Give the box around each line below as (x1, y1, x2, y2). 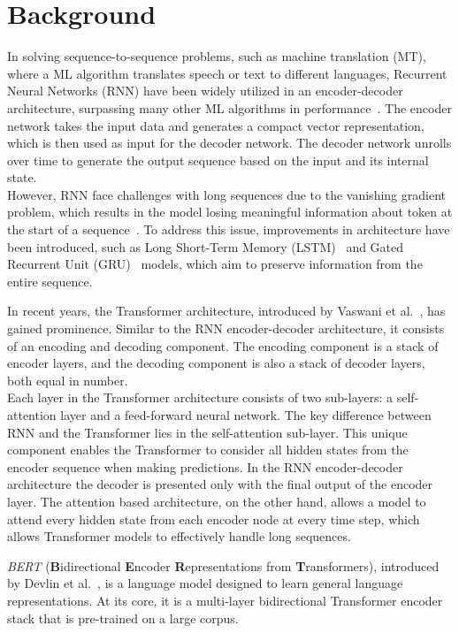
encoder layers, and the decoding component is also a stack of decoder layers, (7, 354, 425, 372)
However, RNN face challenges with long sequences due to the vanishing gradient (7, 185, 446, 203)
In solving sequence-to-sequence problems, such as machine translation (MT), (7, 47, 426, 65)
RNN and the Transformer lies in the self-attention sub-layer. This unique (7, 423, 408, 441)
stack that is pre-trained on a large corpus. (7, 608, 239, 627)
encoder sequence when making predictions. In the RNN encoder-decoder (7, 457, 403, 476)
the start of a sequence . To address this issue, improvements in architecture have (7, 220, 450, 239)
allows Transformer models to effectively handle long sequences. (7, 527, 351, 545)
